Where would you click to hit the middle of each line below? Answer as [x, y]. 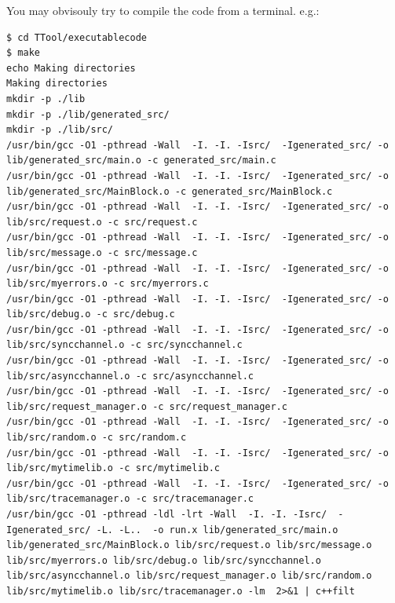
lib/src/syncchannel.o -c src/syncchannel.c [124, 345]
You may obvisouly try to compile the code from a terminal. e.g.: [163, 10]
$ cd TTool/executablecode [77, 37]
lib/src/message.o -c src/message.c [102, 252]
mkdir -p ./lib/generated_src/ [88, 114]
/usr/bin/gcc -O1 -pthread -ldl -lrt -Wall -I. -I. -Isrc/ [167, 514]
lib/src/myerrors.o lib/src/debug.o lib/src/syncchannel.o [164, 560]
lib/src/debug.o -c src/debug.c [91, 314]
